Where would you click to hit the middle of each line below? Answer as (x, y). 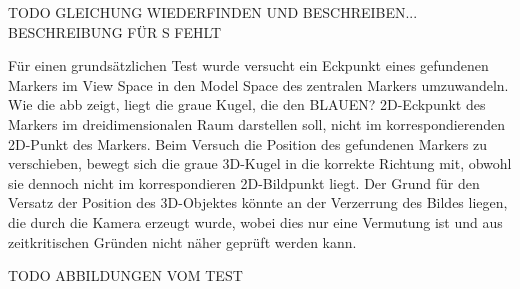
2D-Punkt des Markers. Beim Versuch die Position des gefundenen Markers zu (247, 143)
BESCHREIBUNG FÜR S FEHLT (115, 31)
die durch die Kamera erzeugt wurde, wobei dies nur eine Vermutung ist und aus (255, 221)
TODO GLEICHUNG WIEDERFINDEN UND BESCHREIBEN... (213, 12)
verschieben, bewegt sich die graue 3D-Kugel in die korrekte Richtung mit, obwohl (260, 163)
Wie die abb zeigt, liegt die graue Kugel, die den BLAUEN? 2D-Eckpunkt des (247, 104)
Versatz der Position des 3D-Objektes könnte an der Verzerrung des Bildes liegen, (258, 202)
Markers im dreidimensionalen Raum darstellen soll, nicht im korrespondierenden (257, 123)
